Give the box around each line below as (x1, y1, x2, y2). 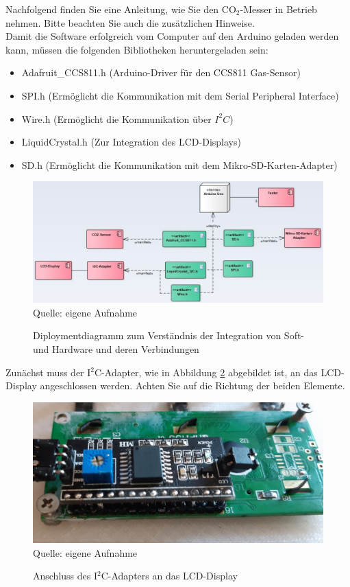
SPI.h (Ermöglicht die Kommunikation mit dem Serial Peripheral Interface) (21, 88, 339, 102)
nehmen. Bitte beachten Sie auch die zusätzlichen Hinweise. (5, 15, 255, 30)
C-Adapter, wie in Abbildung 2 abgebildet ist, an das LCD (95, 365, 341, 379)
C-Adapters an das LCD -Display (101, 568, 238, 583)
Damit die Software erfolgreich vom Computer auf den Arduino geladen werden (5, 29, 339, 43)
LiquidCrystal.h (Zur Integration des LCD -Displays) (21, 135, 241, 149)
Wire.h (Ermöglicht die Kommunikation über (21, 111, 212, 126)
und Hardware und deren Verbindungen (33, 341, 199, 356)
